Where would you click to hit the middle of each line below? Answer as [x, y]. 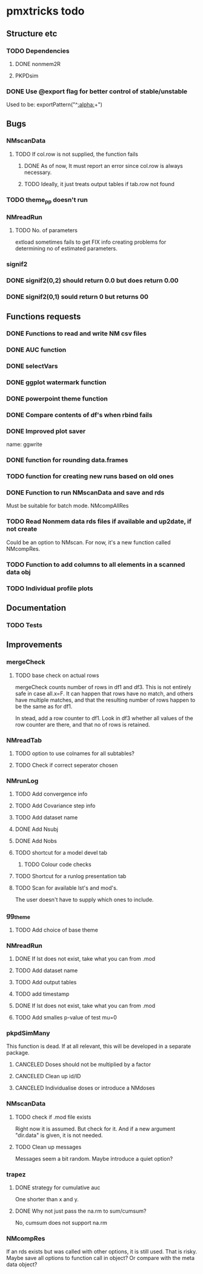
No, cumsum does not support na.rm [61, 1222]
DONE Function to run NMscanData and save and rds [85, 493]
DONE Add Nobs [36, 841]
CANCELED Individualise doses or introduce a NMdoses [85, 1088]
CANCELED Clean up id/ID [48, 1076]
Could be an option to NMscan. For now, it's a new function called [88, 542]
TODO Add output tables [46, 982]
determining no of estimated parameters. [66, 248]
